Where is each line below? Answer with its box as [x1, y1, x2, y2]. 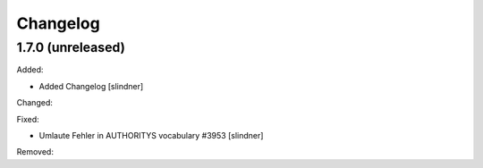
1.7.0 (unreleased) [16, 39, 125, 55]
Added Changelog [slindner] [38, 80, 144, 91]
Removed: [16, 147, 54, 157]
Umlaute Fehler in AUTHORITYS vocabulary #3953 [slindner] [38, 130, 264, 140]
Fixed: [16, 113, 39, 124]
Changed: [16, 97, 53, 108]
